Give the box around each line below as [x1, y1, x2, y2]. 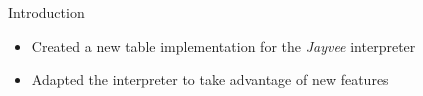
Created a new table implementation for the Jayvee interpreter [31, 35, 416, 56]
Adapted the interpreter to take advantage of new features [31, 69, 389, 90]
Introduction [8, 2, 85, 22]
